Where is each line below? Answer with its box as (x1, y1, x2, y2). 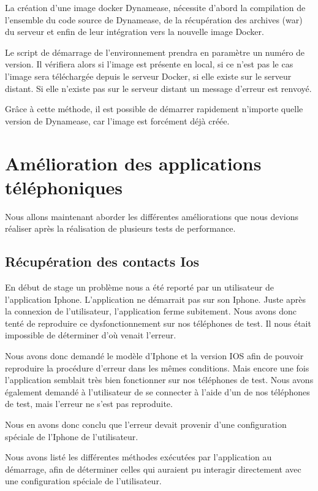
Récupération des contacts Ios (5, 252, 200, 271)
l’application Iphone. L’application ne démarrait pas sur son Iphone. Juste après (5, 292, 306, 305)
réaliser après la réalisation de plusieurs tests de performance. (5, 222, 236, 235)
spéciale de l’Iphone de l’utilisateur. (5, 430, 138, 443)
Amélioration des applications (5, 150, 262, 175)
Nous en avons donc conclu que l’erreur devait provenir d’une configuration (5, 417, 287, 430)
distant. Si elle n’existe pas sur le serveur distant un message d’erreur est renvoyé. (5, 82, 312, 94)
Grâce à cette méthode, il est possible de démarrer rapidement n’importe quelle (5, 102, 303, 115)
